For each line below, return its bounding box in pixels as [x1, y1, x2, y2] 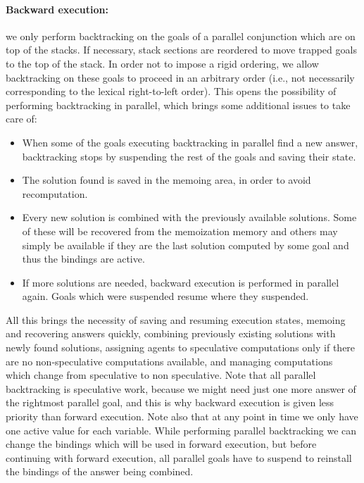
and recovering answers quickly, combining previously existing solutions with [6, 326, 336, 341]
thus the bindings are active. [22, 251, 145, 266]
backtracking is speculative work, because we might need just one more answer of [6, 381, 356, 396]
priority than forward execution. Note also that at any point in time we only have [6, 409, 358, 424]
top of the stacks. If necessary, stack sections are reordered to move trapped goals [6, 42, 357, 57]
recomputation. [22, 186, 88, 201]
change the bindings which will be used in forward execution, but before [6, 437, 317, 451]
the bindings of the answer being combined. [6, 464, 194, 479]
